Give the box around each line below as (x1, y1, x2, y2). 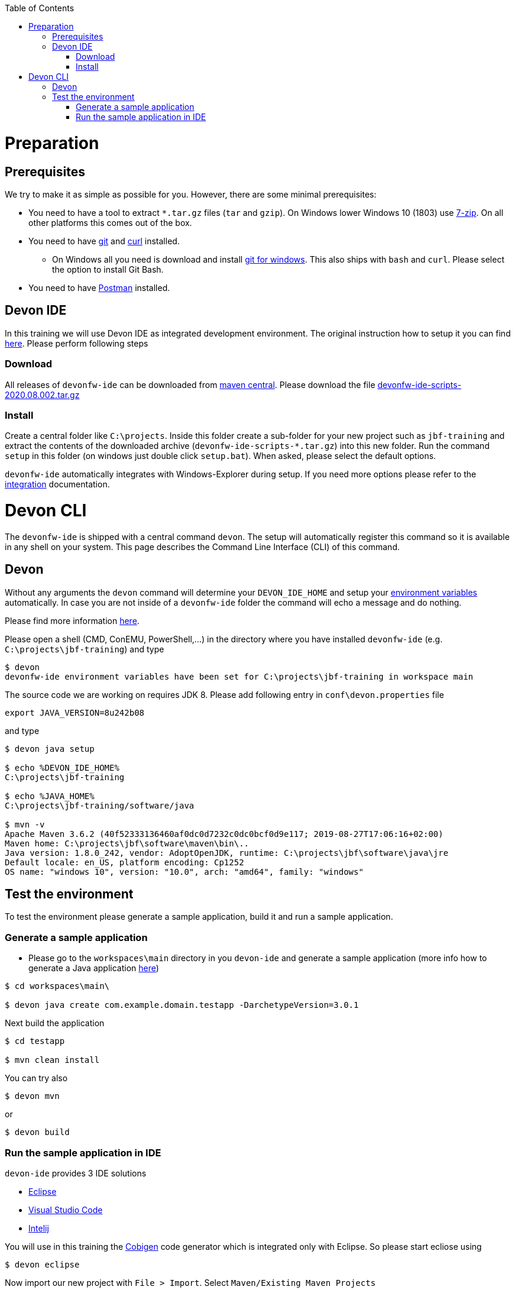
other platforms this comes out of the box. (28, 217, 192, 228)
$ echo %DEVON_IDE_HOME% (5, 762, 119, 772)
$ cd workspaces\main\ (5, 981, 110, 991)
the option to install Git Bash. (52, 264, 164, 274)
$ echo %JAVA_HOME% (5, 791, 95, 801)
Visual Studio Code (28, 1204, 103, 1215)
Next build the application (5, 1018, 105, 1029)
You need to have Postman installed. (28, 282, 170, 293)
